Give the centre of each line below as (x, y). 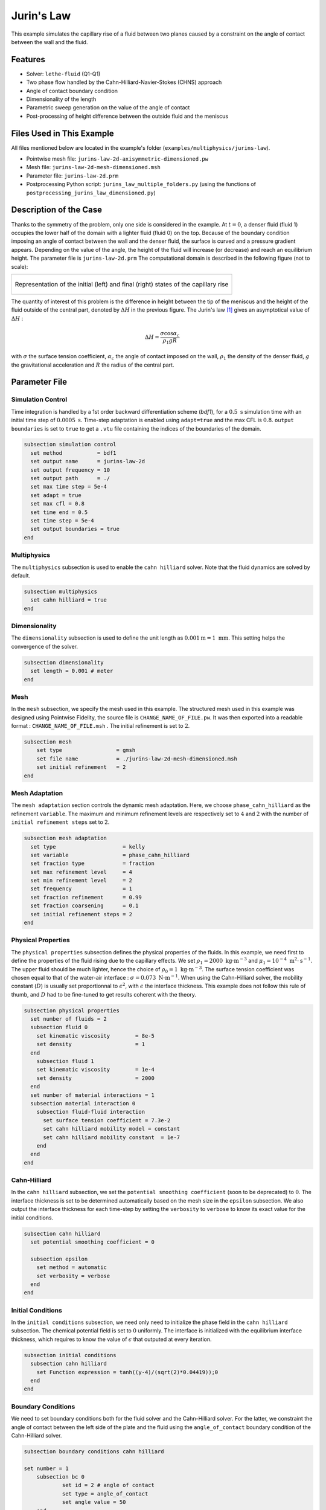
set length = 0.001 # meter (72, 671)
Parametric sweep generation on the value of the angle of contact (108, 108)
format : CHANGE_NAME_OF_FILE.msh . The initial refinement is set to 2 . (101, 726)
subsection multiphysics (61, 591)
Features (28, 59)
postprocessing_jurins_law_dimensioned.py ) (91, 193)
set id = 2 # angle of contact (108, 1485)
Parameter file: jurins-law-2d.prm (72, 176)
